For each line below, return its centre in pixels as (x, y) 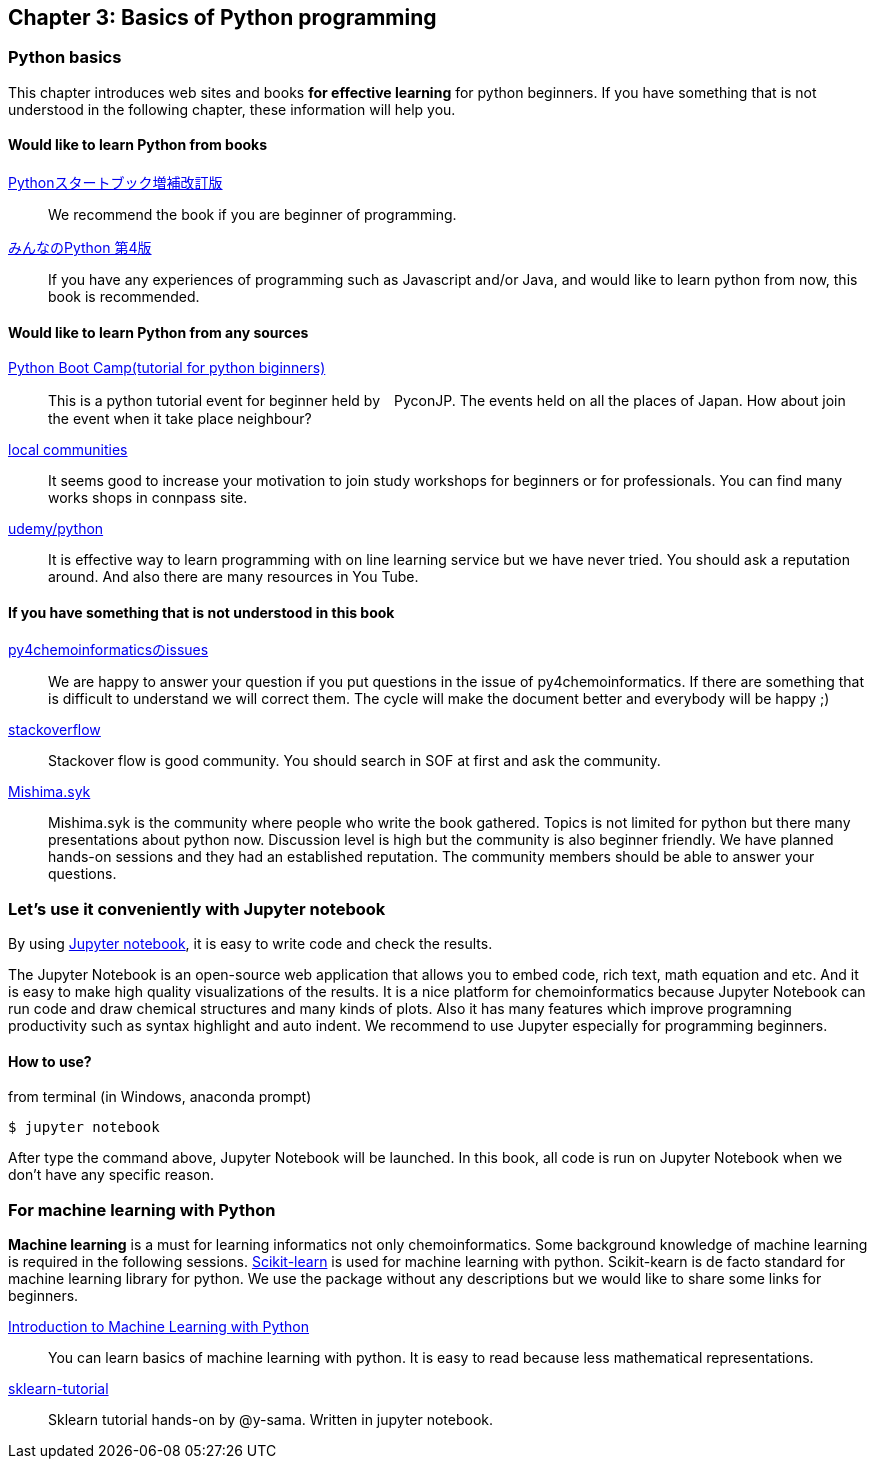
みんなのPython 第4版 (80, 248)
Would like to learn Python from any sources (158, 332)
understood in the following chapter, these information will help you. (232, 109)
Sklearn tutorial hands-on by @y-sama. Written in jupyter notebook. (271, 1420)
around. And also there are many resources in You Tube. (233, 577)
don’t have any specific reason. (111, 1175)
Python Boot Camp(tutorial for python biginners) (167, 368)
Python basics (65, 57)
